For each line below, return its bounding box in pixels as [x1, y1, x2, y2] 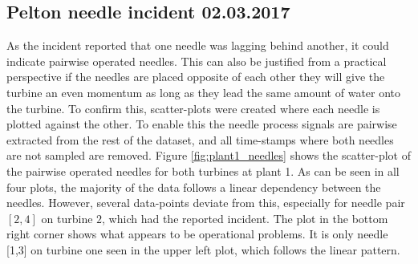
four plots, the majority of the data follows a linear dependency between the [6, 178, 381, 195]
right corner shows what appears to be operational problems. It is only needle [6, 225, 388, 242]
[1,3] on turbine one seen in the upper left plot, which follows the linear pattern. [6, 241, 400, 258]
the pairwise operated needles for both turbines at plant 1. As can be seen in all [6, 162, 400, 179]
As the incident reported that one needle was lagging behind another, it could [6, 37, 389, 54]
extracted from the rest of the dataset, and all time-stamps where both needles [6, 131, 394, 148]
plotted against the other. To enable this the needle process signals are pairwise [6, 116, 397, 132]
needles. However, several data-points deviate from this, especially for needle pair [6, 194, 405, 211]
